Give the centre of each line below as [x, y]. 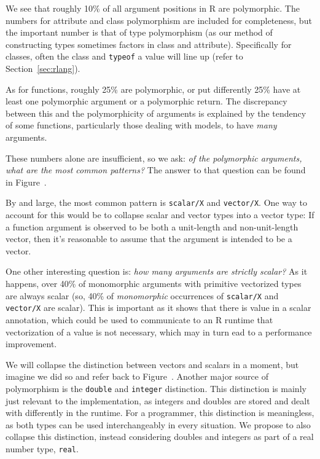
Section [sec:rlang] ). [43, 69]
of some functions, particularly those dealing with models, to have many [141, 125]
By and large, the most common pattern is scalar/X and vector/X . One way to [157, 202]
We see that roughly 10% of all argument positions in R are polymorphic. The [153, 8]
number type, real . [42, 448]
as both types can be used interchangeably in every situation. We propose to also [158, 424]
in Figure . [26, 182]
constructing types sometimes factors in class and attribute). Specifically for [149, 44]
